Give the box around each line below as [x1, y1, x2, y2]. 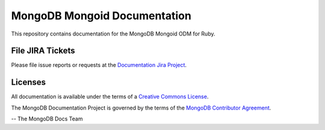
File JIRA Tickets [11, 46, 75, 56]
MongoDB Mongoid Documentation [11, 9, 192, 22]
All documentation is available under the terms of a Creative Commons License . [11, 93, 209, 101]
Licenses [11, 77, 46, 87]
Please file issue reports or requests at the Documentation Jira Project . [11, 61, 187, 69]
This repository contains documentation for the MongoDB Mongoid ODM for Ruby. [11, 30, 215, 37]
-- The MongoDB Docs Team [11, 115, 83, 123]
